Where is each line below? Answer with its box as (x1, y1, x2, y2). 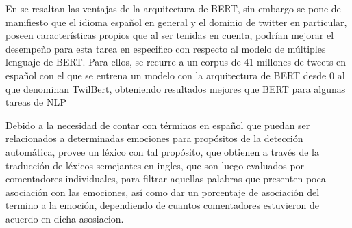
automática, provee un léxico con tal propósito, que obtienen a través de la (5, 144, 319, 158)
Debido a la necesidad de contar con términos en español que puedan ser (5, 117, 310, 132)
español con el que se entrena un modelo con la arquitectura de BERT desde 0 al (5, 68, 345, 82)
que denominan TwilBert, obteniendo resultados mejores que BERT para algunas (5, 81, 346, 96)
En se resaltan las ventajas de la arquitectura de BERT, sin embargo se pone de (5, 1, 341, 15)
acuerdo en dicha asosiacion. (5, 211, 124, 225)
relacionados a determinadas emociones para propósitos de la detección (5, 131, 303, 145)
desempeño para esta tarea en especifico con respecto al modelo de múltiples (5, 41, 326, 55)
